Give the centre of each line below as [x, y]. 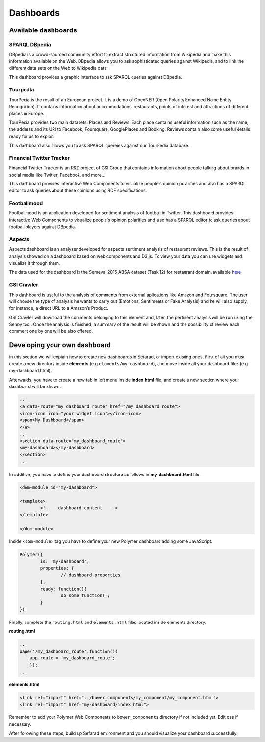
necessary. [20, 724]
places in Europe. [26, 114]
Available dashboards [43, 30]
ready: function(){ [63, 589]
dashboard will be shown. [35, 386]
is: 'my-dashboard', [65, 561]
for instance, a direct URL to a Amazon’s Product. [59, 308]
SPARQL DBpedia [30, 44]
